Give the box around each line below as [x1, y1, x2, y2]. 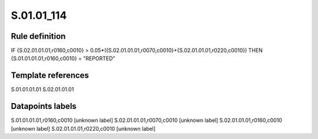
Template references [11, 71, 90, 81]
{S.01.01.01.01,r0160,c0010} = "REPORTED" [11, 55, 115, 62]
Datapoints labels [11, 101, 77, 111]
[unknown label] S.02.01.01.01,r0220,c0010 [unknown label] [11, 125, 156, 132]
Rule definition [11, 31, 66, 41]
